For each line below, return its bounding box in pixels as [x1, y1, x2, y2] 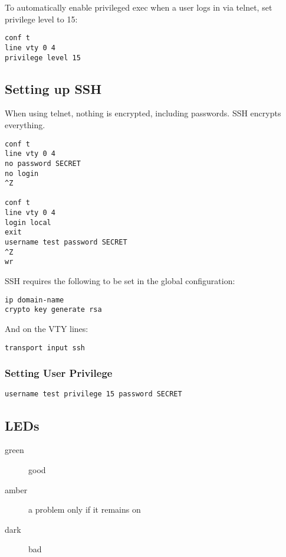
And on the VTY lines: [5, 322, 88, 334]
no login [5, 169, 39, 178]
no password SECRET [5, 159, 81, 168]
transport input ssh [5, 343, 86, 352]
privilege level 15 [5, 53, 81, 62]
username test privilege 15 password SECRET [5, 390, 182, 399]
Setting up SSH [5, 79, 102, 97]
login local [5, 218, 51, 227]
